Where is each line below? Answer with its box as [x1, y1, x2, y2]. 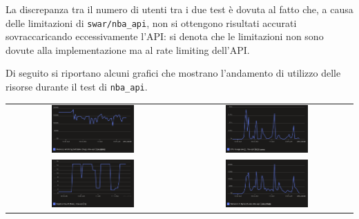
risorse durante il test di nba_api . [6, 79, 148, 94]
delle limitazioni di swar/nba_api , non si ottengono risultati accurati [6, 15, 297, 30]
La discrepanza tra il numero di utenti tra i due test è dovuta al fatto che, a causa [6, 2, 353, 16]
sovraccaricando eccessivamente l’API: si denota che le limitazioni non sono [6, 29, 324, 44]
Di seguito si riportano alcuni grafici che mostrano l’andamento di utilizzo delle [6, 66, 341, 80]
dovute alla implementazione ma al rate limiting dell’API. [6, 42, 250, 57]
